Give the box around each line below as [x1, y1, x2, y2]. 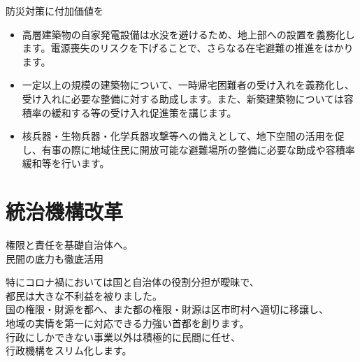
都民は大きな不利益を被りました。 [6, 288, 162, 303]
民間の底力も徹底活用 [6, 251, 103, 266]
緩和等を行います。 [22, 156, 110, 171]
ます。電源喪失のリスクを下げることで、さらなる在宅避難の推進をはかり [22, 41, 354, 55]
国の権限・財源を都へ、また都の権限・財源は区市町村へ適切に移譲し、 [6, 302, 329, 317]
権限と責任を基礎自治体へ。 [6, 238, 133, 252]
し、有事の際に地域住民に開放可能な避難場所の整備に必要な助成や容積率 [22, 142, 355, 157]
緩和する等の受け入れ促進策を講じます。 [51, 105, 237, 120]
